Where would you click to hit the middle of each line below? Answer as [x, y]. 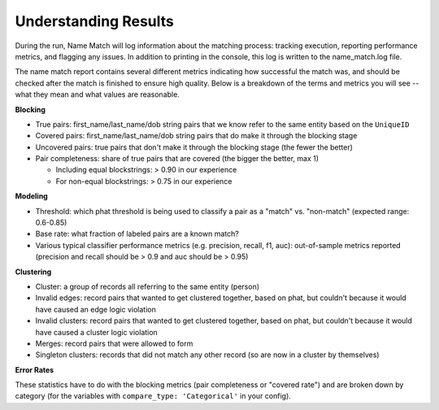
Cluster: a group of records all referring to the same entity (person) [148, 286]
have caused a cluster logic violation [96, 332]
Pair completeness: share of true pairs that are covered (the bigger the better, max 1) [177, 159]
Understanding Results [94, 21]
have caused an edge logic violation [96, 309]
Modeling [31, 196]
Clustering [33, 272]
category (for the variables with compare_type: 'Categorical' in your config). [153, 396]
